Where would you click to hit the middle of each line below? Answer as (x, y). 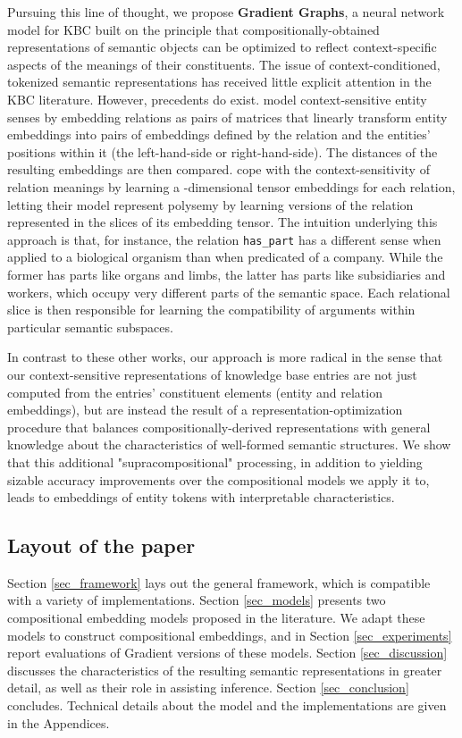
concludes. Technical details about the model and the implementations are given (227, 705)
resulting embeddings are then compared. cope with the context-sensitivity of (218, 169)
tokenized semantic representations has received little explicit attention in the (219, 82)
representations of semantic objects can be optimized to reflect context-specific (222, 47)
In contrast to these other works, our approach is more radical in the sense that (225, 357)
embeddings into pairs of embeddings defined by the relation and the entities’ (219, 134)
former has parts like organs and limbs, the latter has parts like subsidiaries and (227, 274)
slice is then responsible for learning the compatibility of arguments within (211, 310)
